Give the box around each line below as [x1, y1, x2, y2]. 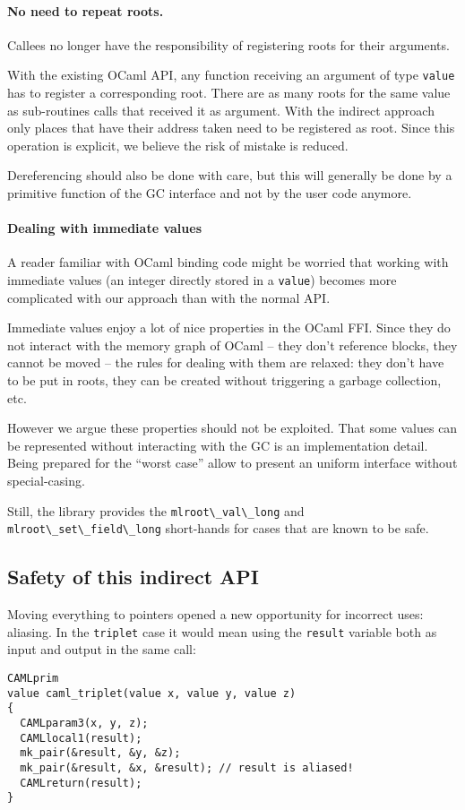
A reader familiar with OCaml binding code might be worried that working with [7, 253, 449, 271]
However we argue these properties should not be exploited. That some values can [7, 418, 458, 437]
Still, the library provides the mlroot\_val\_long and [7, 501, 305, 520]
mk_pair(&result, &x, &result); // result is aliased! [20, 761, 354, 774]
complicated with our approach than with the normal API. [7, 288, 331, 306]
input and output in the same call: [7, 640, 196, 659]
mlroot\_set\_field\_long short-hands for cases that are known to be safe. [7, 519, 429, 538]
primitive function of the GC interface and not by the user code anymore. [7, 184, 412, 202]
